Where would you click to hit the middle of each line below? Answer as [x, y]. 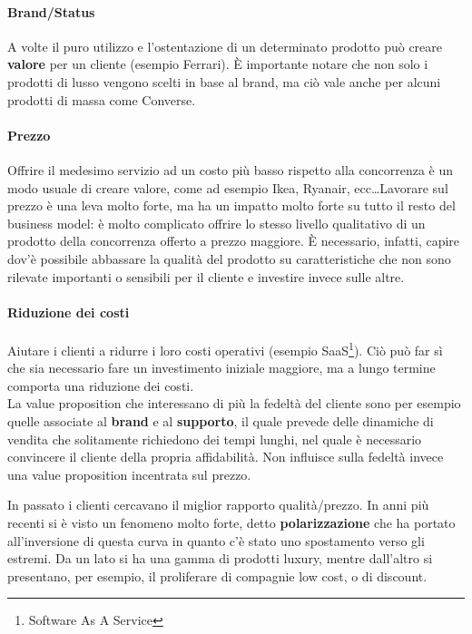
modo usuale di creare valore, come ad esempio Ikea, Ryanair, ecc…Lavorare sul [228, 187]
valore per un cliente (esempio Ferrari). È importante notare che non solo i [218, 64]
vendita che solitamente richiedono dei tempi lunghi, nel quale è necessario [215, 439]
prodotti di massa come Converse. [102, 99]
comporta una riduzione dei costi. [101, 385]
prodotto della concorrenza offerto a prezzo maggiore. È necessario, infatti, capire [234, 241]
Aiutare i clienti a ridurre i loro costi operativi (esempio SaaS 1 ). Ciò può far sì [225, 348]
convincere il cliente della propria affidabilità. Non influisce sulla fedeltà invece [226, 457]
